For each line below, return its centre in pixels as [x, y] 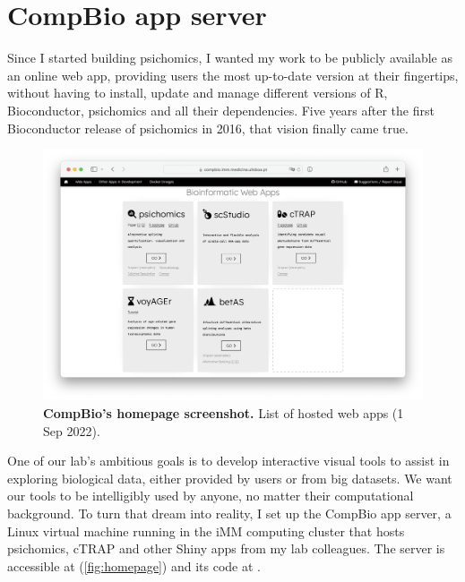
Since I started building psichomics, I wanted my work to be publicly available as [230, 58]
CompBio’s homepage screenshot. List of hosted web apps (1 [224, 413]
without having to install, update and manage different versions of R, [198, 93]
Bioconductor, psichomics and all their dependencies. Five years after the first [221, 110]
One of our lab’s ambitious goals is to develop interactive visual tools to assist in [228, 461]
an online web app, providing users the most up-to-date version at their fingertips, [233, 75]
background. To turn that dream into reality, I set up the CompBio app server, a [229, 513]
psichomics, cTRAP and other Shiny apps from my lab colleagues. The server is [226, 548]
